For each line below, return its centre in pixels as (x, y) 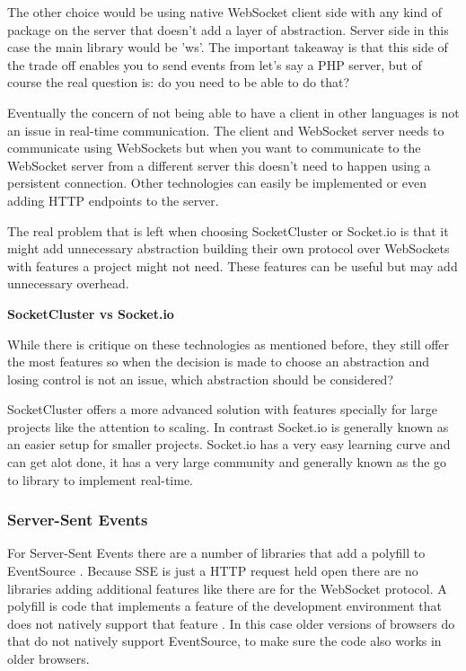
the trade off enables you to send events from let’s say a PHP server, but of (215, 64)
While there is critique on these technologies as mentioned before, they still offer (229, 344)
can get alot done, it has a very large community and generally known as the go (227, 462)
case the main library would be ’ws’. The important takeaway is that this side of (228, 47)
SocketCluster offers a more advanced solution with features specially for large (222, 409)
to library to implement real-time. (101, 479)
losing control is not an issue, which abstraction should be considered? (200, 379)
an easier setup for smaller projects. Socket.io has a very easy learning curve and (229, 444)
